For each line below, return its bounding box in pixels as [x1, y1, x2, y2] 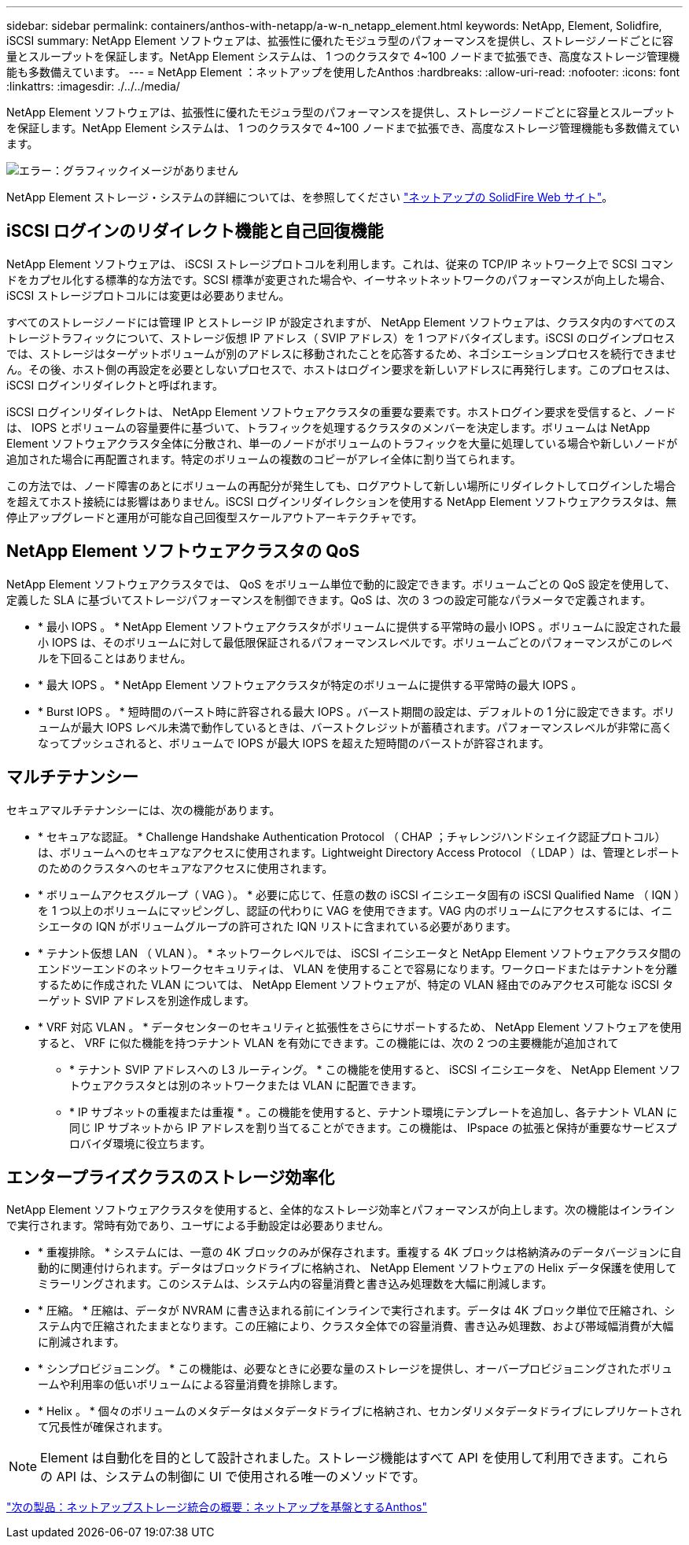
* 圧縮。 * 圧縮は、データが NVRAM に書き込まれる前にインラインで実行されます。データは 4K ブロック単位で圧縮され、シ [38, 1303, 676, 1318]
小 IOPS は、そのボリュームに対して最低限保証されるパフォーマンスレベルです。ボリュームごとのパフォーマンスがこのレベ [38, 635, 672, 649]
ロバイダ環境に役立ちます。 [69, 1136, 212, 1150]
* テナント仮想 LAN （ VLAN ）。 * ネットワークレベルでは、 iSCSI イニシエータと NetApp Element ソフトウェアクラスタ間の [38, 946, 681, 960]
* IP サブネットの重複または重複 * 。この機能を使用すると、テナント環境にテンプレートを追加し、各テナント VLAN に [69, 1104, 678, 1119]
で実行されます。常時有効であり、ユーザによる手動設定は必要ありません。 [6, 1219, 389, 1233]
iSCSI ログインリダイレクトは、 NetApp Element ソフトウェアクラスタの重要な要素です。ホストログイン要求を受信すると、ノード [6, 404, 676, 419]
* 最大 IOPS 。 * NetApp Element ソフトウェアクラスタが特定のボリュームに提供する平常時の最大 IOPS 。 [38, 677, 583, 691]
